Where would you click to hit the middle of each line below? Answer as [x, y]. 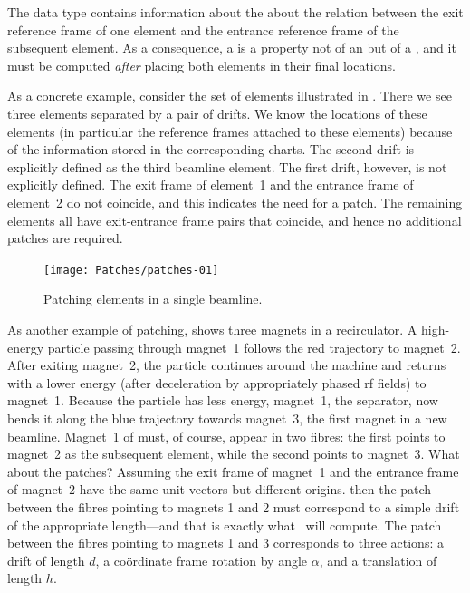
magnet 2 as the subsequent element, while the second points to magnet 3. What [234, 454]
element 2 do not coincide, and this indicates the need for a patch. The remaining [235, 202]
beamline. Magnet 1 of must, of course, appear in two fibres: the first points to [226, 436]
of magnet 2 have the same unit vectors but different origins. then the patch [220, 489]
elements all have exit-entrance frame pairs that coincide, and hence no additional [235, 220]
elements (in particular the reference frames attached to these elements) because [230, 131]
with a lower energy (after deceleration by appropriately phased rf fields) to [217, 382]
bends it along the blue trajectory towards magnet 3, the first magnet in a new [227, 418]
